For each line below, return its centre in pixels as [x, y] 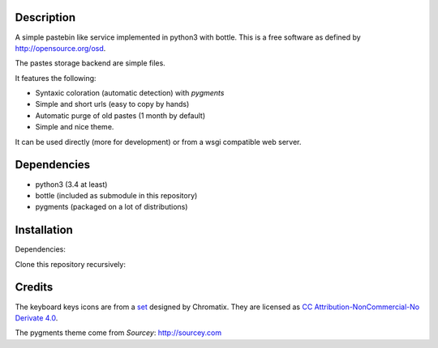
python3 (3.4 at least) [71, 184]
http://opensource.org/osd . [60, 48]
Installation [44, 230]
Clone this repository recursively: [70, 264]
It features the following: [56, 78]
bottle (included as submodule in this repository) [116, 195]
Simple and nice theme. [75, 127]
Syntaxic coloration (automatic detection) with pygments [130, 93]
